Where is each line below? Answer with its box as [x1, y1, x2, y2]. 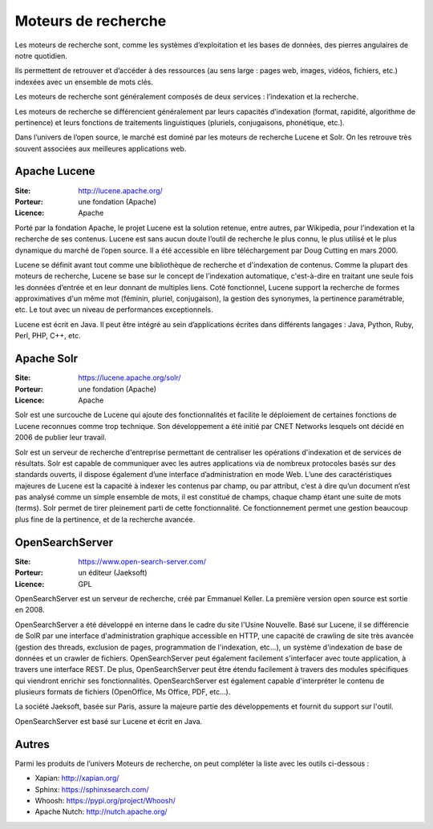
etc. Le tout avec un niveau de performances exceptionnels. [14, 305, 213, 314]
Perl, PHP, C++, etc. [14, 331, 81, 341]
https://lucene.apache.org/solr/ [78, 373, 181, 382]
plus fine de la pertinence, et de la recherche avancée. [14, 514, 196, 524]
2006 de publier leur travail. [14, 433, 107, 443]
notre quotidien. [14, 51, 68, 60]
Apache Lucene [14, 164, 95, 178]
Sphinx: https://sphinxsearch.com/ [34, 784, 149, 794]
